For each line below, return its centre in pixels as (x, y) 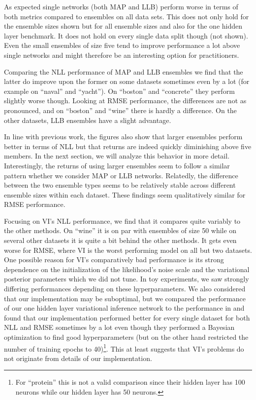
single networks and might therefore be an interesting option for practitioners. (122, 55)
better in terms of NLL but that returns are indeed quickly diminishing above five (128, 146)
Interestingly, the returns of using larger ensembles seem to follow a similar (117, 165)
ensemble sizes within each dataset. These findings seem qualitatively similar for (125, 194)
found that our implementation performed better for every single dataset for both (127, 317)
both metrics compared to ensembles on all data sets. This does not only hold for (127, 16)
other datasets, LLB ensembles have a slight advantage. (88, 120)
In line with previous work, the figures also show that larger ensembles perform (123, 137)
